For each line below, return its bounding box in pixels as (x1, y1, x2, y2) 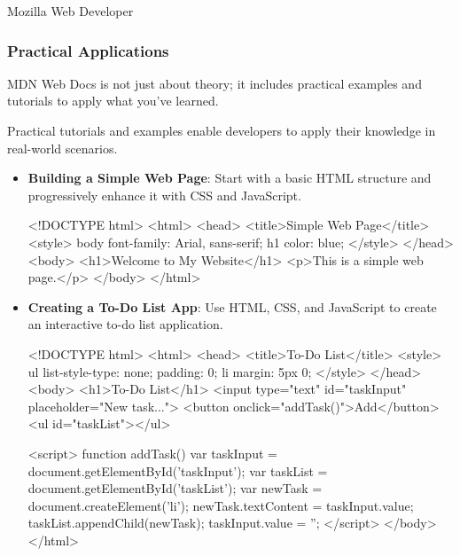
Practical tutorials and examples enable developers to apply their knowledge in (7, 121, 436, 139)
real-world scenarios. (7, 138, 118, 157)
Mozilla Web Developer (7, 2, 134, 20)
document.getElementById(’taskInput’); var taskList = (27, 461, 328, 480)
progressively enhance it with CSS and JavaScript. (27, 185, 301, 204)
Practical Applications (7, 39, 169, 61)
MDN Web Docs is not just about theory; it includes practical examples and (7, 74, 422, 92)
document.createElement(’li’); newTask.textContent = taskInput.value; (27, 496, 414, 514)
